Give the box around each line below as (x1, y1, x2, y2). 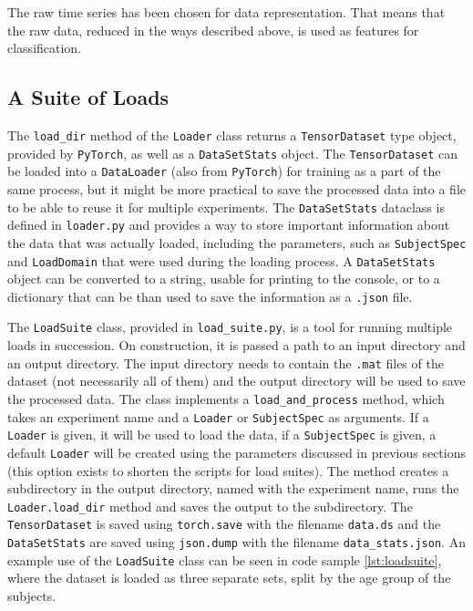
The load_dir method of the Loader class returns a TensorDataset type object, (7, 125, 457, 144)
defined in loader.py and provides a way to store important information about (7, 215, 450, 234)
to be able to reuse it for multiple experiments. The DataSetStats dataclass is (7, 197, 445, 216)
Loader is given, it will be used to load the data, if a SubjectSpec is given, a (7, 425, 437, 444)
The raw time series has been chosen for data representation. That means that (7, 3, 446, 21)
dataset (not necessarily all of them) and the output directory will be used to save (7, 371, 466, 390)
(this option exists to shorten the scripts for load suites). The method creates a (7, 461, 449, 480)
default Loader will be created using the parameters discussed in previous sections (7, 442, 466, 461)
